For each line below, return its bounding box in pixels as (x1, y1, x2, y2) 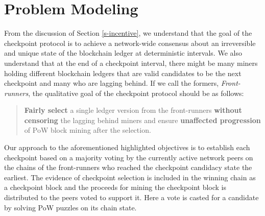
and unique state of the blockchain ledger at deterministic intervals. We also (4, 47, 242, 58)
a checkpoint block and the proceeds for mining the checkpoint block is (4, 182, 227, 193)
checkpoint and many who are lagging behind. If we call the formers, (4, 78, 219, 88)
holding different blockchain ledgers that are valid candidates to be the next (4, 67, 242, 78)
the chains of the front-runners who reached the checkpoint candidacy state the (4, 162, 252, 173)
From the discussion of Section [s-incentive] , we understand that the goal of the (4, 28, 252, 38)
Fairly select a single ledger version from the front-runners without (24, 105, 242, 115)
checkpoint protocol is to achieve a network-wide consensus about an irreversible (4, 37, 256, 48)
